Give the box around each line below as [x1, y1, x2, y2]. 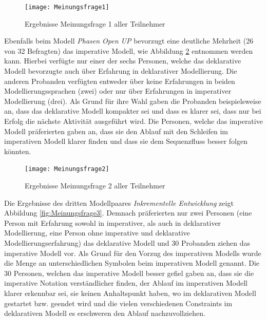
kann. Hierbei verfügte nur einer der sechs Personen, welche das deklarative [4, 55, 241, 66]
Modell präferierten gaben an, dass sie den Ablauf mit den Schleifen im [4, 125, 228, 136]
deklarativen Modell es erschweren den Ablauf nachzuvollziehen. [4, 308, 205, 318]
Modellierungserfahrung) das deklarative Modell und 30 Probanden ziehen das [4, 238, 251, 248]
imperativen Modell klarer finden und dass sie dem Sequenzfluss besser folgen [4, 136, 247, 146]
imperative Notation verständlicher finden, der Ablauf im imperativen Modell [4, 278, 247, 288]
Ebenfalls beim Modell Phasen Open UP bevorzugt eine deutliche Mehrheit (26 [4, 35, 254, 46]
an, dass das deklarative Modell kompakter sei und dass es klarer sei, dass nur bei [4, 105, 261, 116]
